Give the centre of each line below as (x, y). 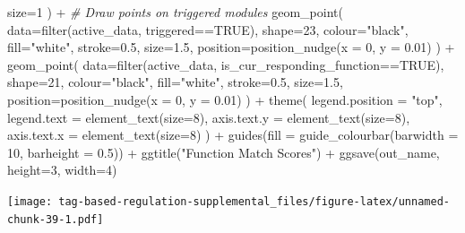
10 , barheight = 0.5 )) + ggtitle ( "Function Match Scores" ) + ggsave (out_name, (224, 152)
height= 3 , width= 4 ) (62, 170)
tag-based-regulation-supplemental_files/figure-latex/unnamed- (254, 201)
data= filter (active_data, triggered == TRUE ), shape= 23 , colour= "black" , (208, 29)
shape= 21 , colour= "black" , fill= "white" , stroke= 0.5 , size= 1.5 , (175, 82)
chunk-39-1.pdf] (56, 219)
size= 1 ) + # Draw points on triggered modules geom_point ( (175, 12)
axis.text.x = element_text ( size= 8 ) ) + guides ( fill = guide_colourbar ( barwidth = (233, 135)
